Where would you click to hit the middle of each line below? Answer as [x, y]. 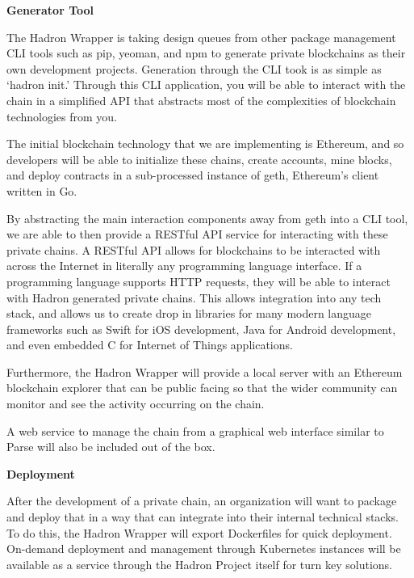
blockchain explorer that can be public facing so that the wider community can [202, 388]
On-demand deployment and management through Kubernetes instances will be [204, 548]
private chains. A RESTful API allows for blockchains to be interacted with [194, 249]
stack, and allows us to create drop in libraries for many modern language [189, 313]
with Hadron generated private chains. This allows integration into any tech [194, 297]
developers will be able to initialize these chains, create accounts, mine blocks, [199, 159]
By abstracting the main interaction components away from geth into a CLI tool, [207, 218]
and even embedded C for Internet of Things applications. [150, 345]
